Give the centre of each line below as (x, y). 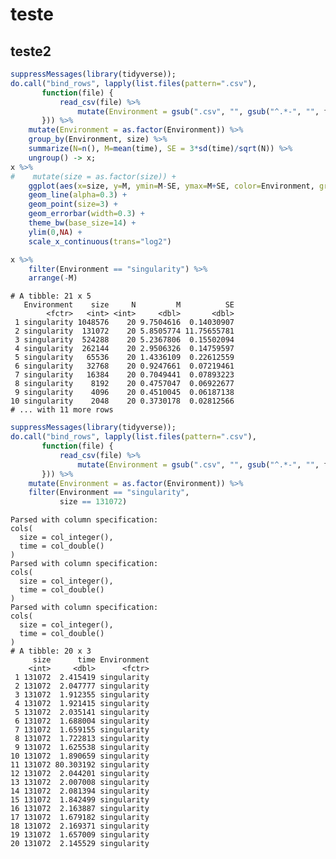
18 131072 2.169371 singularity (80, 826)
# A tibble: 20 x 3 (51, 651)
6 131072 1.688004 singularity (82, 721)
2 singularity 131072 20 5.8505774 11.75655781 (124, 331)
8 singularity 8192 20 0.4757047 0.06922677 (124, 384)
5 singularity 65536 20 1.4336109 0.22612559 (124, 358)
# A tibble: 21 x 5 (51, 296)
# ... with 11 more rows (62, 410)
